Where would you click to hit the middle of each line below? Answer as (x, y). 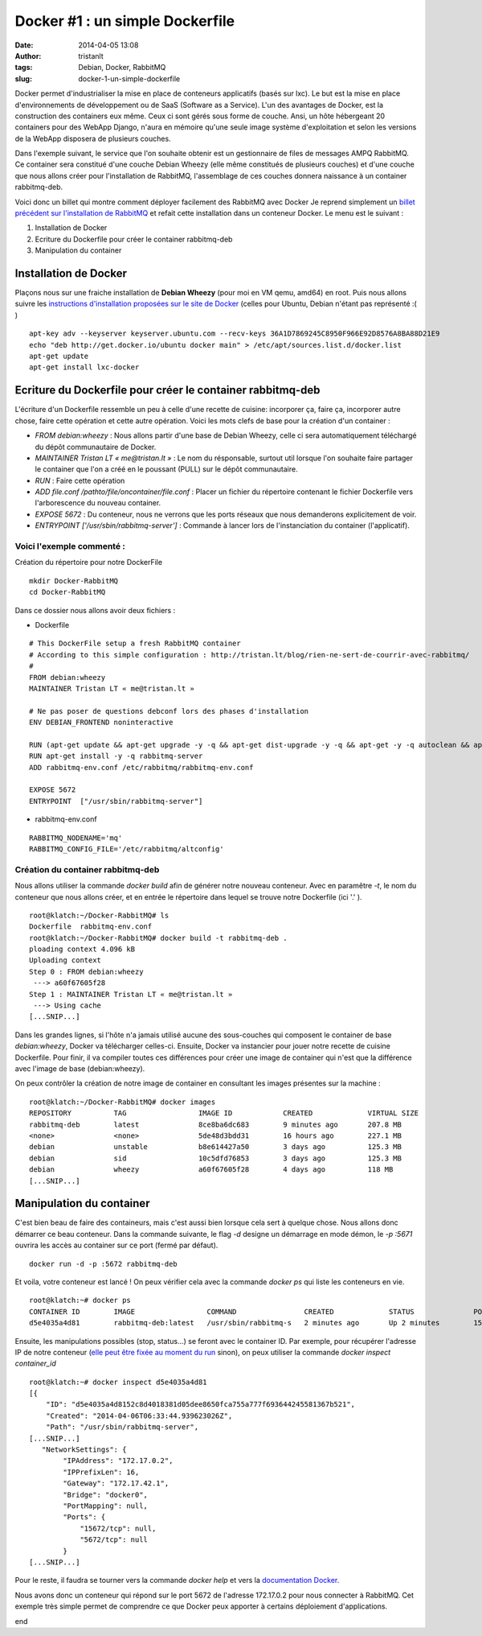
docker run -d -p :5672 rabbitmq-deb (104, 1264)
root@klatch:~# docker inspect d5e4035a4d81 (118, 1382)
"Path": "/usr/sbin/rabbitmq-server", (122, 1427)
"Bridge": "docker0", (106, 1494)
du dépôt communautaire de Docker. (96, 447)
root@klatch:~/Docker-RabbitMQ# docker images (123, 1102)
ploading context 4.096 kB (82, 949)
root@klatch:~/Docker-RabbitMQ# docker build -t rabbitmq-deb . (159, 938)
